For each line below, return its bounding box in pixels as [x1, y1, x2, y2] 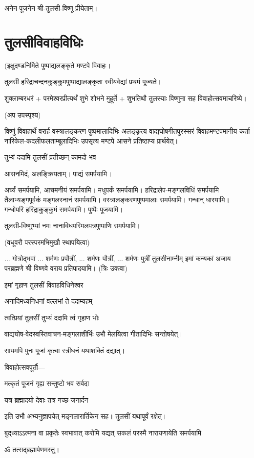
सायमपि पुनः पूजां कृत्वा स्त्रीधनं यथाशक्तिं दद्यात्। [4, 345, 125, 355]
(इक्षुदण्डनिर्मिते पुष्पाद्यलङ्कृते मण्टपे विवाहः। [4, 60, 111, 70]
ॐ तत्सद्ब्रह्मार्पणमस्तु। [4, 444, 60, 454]
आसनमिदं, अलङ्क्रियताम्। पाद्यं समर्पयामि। [4, 168, 112, 178]
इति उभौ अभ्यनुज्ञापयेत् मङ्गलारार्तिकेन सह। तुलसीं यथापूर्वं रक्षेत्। [4, 411, 167, 421]
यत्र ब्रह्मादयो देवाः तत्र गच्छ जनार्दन [4, 394, 88, 405]
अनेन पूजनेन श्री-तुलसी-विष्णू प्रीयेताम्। [4, 3, 98, 13]
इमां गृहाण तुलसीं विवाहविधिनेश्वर [4, 279, 84, 289]
